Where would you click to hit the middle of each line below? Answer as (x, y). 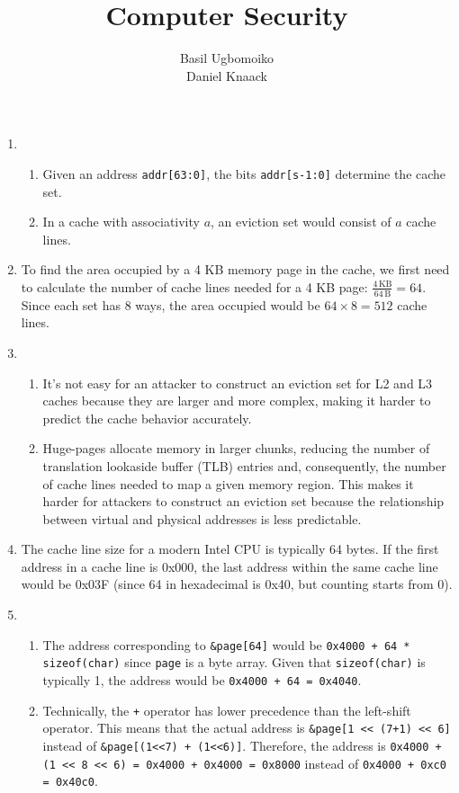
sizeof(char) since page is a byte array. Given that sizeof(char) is (234, 662)
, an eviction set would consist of (301, 222)
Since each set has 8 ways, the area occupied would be (171, 304)
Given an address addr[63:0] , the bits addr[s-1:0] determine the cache (244, 173)
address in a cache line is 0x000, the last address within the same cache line (229, 566)
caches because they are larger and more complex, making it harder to (237, 401)
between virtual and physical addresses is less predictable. (202, 518)
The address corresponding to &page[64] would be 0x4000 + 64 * (226, 644)
